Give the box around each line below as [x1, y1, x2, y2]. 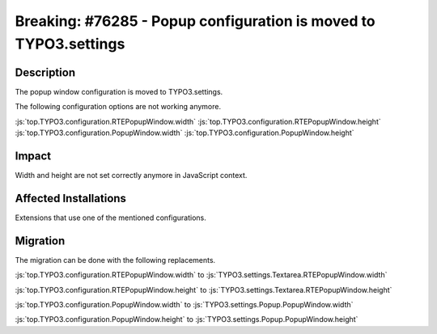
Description [15, 66, 76, 79]
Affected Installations [15, 191, 127, 205]
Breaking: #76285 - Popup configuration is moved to [15, 12, 375, 30]
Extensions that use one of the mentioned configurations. [15, 213, 206, 222]
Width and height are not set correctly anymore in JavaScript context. [15, 170, 248, 180]
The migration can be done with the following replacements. [15, 255, 216, 264]
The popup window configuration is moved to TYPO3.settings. [15, 87, 223, 96]
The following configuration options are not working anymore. [15, 102, 222, 112]
